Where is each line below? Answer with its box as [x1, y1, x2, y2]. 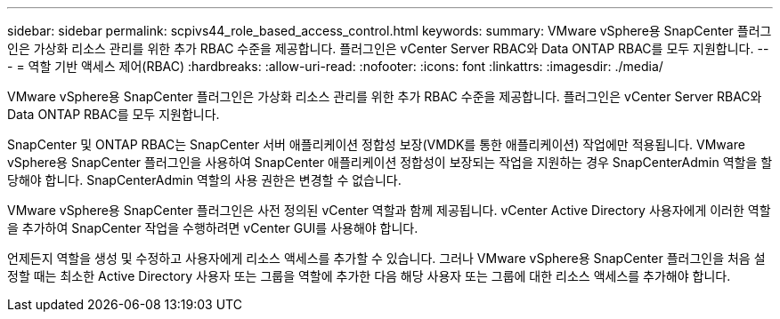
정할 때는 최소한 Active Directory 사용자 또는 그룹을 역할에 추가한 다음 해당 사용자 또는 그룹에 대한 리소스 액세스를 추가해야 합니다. [7, 268, 731, 283]
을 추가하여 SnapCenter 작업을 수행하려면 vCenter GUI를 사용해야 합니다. [7, 220, 418, 235]
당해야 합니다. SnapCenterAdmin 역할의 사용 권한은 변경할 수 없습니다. [7, 172, 402, 187]
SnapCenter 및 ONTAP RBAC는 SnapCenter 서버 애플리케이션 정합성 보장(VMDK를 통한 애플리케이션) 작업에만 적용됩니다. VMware [7, 137, 745, 152]
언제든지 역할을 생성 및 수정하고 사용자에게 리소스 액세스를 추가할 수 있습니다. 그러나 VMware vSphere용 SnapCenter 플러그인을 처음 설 [7, 251, 766, 266]
